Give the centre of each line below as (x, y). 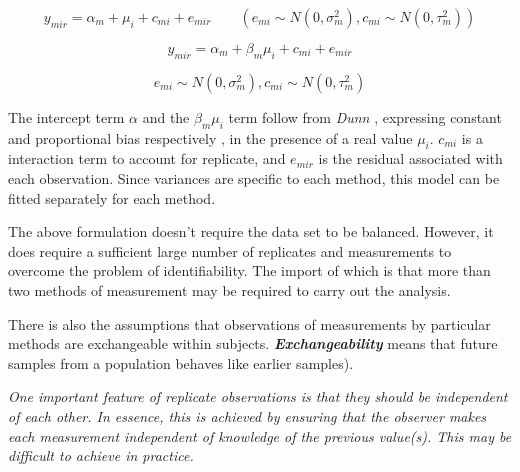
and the (166, 116)
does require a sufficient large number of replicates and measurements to (230, 250)
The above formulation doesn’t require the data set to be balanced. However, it (251, 231)
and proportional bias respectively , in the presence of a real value (210, 137)
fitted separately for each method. (112, 197)
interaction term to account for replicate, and (147, 158)
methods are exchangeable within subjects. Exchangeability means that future (253, 343)
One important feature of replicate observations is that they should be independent (258, 396)
